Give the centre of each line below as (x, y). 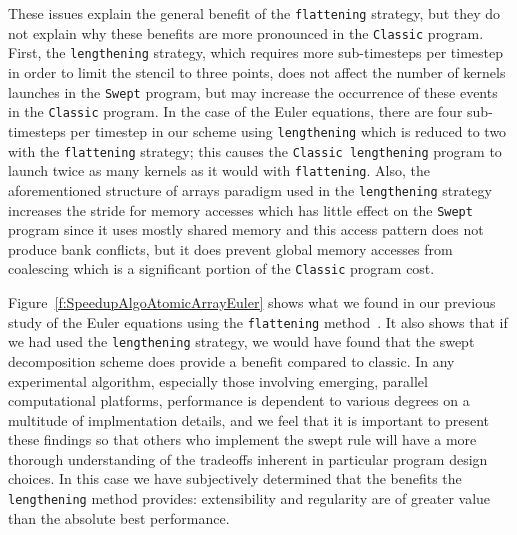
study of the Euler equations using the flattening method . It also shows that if (258, 321)
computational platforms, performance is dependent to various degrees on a (239, 400)
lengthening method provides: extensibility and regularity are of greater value (249, 498)
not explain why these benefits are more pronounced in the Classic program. (246, 32)
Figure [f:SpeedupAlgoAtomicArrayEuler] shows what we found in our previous (252, 302)
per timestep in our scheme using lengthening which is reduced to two (288, 130)
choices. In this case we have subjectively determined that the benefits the (235, 478)
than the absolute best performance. (119, 517)
